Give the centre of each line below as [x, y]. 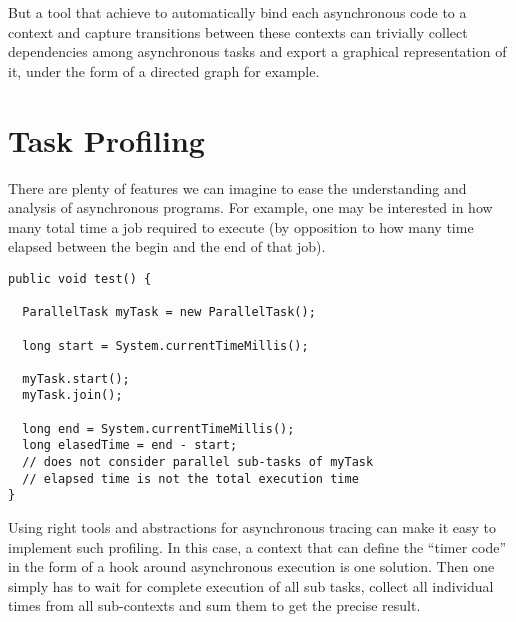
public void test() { [80, 278]
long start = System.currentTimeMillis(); [165, 345]
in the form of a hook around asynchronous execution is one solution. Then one [251, 566]
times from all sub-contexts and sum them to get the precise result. [214, 605]
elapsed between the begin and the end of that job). [167, 246]
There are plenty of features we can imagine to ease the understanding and [237, 187]
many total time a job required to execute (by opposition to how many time [241, 226]
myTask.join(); [72, 395]
